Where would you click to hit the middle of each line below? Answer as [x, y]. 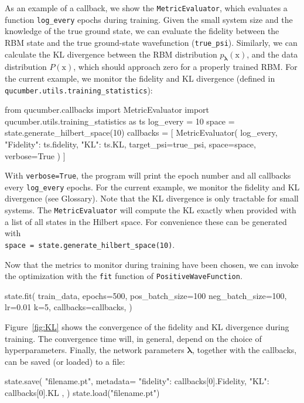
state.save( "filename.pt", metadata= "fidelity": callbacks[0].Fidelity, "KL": [137, 381]
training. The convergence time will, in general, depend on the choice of [133, 338]
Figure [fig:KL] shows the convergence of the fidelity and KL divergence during [147, 327]
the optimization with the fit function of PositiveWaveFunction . [124, 276]
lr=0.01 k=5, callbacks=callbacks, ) [69, 307]
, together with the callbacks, [244, 350]
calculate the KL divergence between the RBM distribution [111, 54]
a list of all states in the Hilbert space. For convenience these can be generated [146, 221]
